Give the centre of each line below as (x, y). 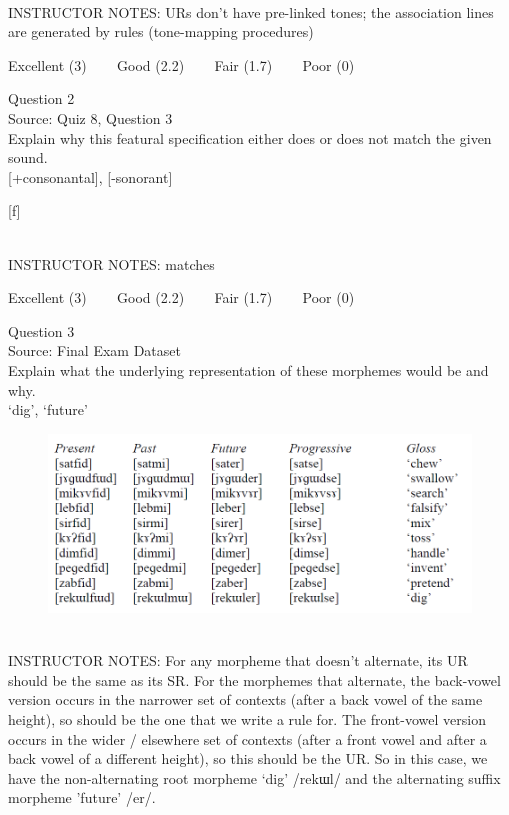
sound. (28, 157)
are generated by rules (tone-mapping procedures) (161, 31)
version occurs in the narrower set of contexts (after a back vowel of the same (245, 699)
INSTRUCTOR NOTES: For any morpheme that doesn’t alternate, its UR (238, 660)
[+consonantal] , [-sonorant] (90, 176)
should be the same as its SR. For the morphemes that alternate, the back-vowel (254, 679)
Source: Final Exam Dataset (94, 350)
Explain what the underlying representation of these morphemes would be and (248, 369)
